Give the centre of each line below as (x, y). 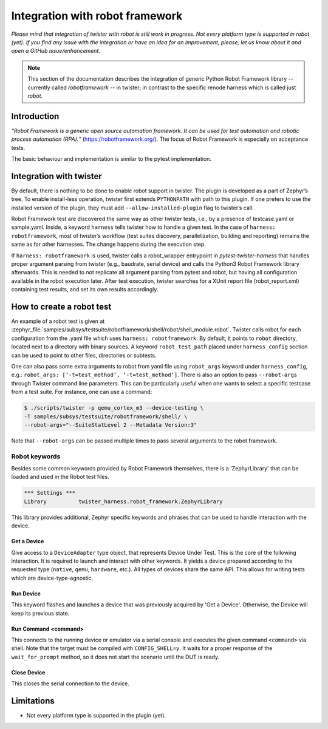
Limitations (33, 701)
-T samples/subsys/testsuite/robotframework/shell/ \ (106, 416)
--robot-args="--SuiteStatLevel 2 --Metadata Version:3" (111, 425)
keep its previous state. (40, 613)
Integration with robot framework (97, 16)
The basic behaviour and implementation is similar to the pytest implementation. (111, 158)
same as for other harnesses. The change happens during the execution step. (108, 244)
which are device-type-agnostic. (52, 578)
